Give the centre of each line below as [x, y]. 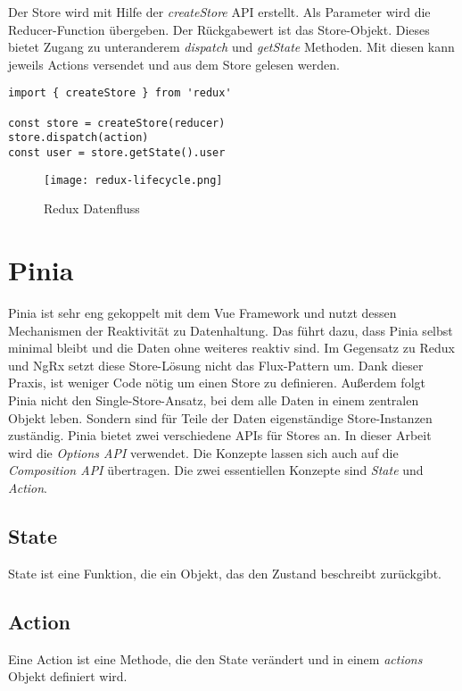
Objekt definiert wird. [68, 676]
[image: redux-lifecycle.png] [133, 180]
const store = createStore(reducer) [117, 123]
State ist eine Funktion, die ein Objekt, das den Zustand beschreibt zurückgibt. [225, 573]
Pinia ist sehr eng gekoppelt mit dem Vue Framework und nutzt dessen [202, 313]
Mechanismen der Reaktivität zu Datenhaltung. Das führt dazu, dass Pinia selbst [231, 330]
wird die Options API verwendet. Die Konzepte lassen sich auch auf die [203, 452]
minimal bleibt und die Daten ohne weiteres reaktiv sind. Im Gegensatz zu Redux [231, 348]
